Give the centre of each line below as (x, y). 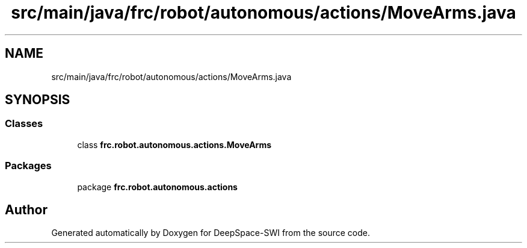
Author (26, 209)
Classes (24, 124)
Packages (28, 166)
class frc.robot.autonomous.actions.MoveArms (174, 144)
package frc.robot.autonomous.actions (157, 187)
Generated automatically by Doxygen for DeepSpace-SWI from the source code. (211, 233)
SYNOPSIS (38, 100)
